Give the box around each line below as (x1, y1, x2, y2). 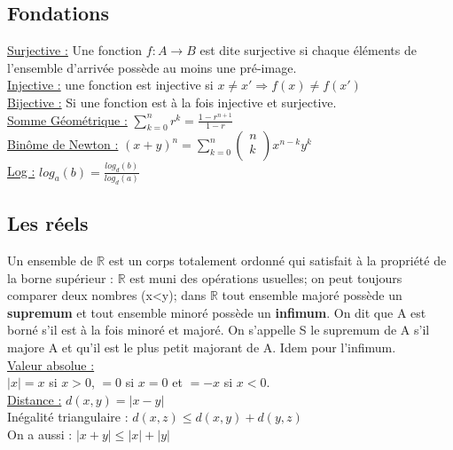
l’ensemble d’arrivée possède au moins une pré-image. (7, 58, 297, 76)
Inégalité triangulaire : (7, 407, 129, 426)
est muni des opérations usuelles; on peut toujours (129, 268, 402, 287)
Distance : (7, 390, 62, 408)
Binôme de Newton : (7, 135, 119, 154)
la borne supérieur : (7, 268, 113, 287)
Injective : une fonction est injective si (7, 75, 214, 94)
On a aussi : (7, 424, 73, 443)
